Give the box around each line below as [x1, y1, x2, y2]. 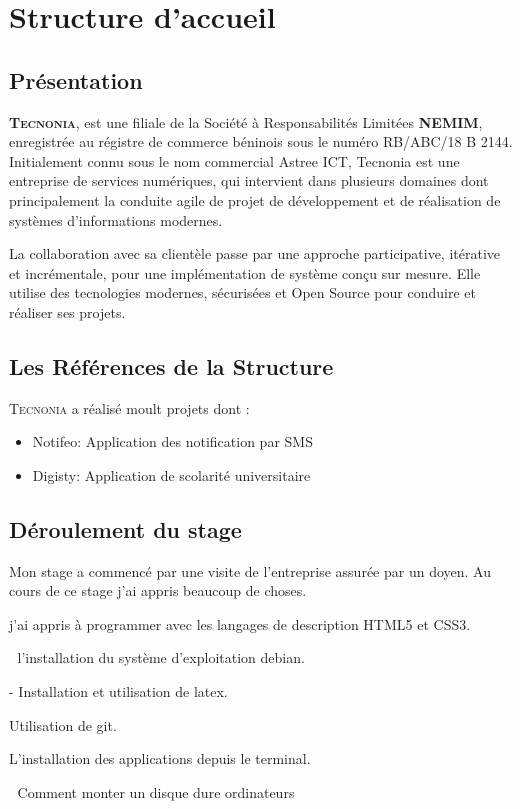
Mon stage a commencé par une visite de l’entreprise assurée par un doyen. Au [9, 560, 491, 581]
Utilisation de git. [9, 714, 117, 735]
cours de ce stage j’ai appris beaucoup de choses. [9, 580, 307, 601]
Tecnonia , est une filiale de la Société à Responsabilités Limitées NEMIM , [9, 111, 483, 132]
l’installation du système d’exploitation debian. [17, 647, 305, 668]
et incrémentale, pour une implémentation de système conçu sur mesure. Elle [9, 262, 481, 283]
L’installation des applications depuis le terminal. [9, 748, 311, 769]
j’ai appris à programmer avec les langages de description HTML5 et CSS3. [9, 613, 471, 634]
